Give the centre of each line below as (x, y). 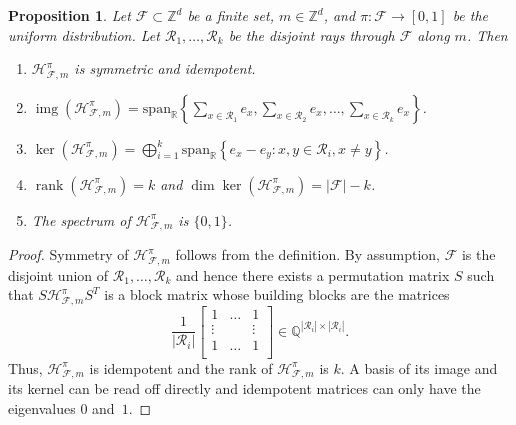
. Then (487, 34)
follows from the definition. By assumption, (307, 254)
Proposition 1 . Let (69, 15)
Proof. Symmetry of (68, 254)
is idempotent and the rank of (181, 367)
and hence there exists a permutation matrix (313, 274)
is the (478, 254)
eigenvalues (42, 407)
